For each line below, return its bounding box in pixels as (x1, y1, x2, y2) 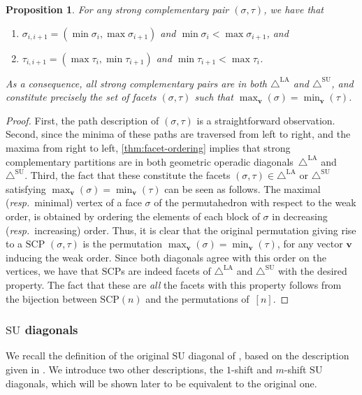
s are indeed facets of (121, 264, 211, 278)
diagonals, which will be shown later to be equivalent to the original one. (6, 375, 317, 390)
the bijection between (6, 291, 97, 306)
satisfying (6, 181, 46, 196)
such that (194, 89, 233, 104)
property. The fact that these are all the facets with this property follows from (6, 277, 342, 292)
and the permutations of (145, 291, 249, 306)
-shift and (231, 361, 273, 376)
